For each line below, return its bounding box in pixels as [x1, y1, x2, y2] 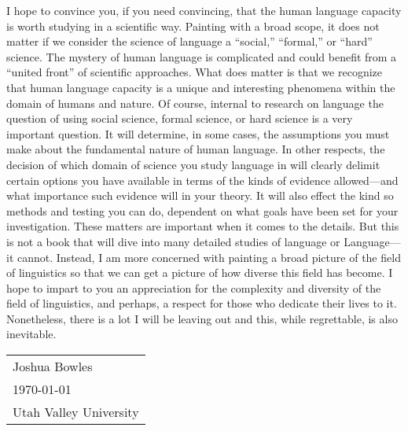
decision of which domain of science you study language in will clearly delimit [6, 156, 380, 172]
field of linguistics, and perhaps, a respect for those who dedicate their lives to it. [6, 295, 397, 311]
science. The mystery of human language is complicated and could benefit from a [6, 48, 397, 64]
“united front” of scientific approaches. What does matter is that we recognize [6, 64, 382, 80]
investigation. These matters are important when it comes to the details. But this [6, 218, 399, 234]
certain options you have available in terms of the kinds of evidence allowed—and [6, 171, 399, 188]
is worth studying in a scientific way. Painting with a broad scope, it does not [6, 17, 380, 34]
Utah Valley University [13, 403, 139, 422]
